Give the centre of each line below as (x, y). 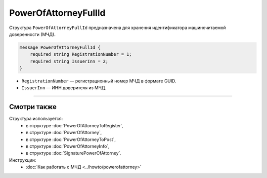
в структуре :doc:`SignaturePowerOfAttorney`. (74, 153)
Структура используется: (36, 119)
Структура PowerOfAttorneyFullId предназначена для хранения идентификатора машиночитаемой (117, 28)
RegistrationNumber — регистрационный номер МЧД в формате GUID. (99, 81)
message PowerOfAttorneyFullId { (60, 47)
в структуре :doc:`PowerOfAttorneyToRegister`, (75, 125)
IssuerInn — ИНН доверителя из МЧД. (64, 88)
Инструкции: (23, 160)
